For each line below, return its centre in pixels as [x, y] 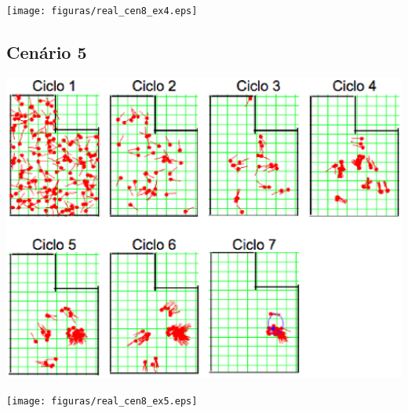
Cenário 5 [47, 52]
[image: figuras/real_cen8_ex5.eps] [102, 401]
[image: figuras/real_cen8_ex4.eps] [102, 11]
